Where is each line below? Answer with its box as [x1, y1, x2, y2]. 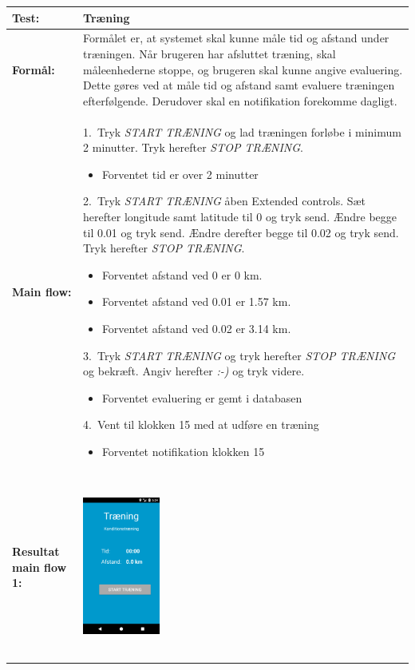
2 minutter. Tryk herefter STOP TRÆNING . [83, 139, 303, 156]
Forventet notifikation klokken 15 [101, 442, 265, 459]
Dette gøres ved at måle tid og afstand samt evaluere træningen [83, 77, 395, 93]
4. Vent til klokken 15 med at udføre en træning [83, 416, 319, 433]
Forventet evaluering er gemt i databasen [101, 389, 302, 406]
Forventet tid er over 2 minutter [101, 165, 259, 182]
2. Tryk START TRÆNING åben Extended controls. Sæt [83, 192, 366, 209]
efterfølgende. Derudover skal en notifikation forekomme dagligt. [83, 92, 397, 109]
